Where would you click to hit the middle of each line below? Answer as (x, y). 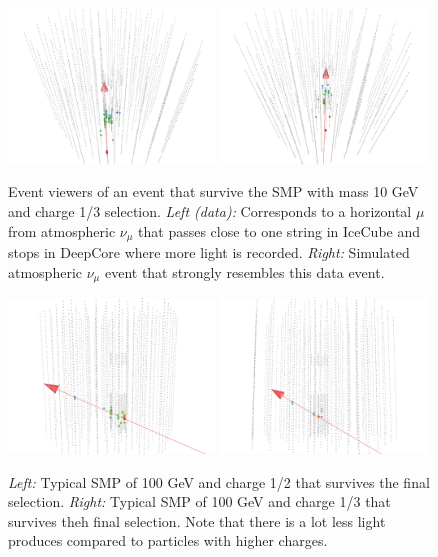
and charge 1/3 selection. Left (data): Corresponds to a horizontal (210, 211)
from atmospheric (62, 230)
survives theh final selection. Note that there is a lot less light (197, 520)
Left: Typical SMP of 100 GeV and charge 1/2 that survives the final (219, 481)
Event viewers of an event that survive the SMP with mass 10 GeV (213, 191)
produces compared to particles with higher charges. (168, 540)
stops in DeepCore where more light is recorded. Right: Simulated (209, 252)
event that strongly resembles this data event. (244, 271)
